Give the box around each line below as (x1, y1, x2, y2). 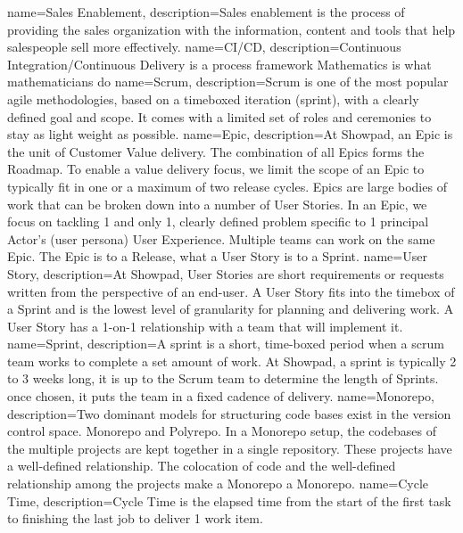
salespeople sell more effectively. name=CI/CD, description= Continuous (7, 37, 401, 56)
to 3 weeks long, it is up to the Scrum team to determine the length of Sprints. (7, 369, 439, 388)
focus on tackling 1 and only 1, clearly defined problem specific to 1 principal (7, 212, 429, 231)
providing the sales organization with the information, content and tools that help (7, 20, 456, 38)
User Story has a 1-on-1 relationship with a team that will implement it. (7, 316, 403, 335)
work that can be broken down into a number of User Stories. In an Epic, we (7, 194, 427, 213)
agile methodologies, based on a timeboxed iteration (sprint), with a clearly (7, 89, 419, 108)
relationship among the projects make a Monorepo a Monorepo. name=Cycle (7, 474, 429, 493)
